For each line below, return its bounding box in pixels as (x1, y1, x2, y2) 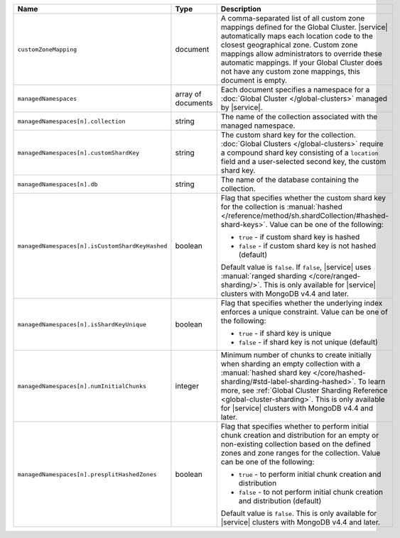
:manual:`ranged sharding (220, 271, 307, 280)
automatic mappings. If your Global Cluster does (220, 57, 383, 67)
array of (175, 89, 202, 99)
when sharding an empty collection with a (220, 359, 361, 368)
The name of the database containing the (220, 175, 359, 185)
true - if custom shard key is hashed (238, 232, 360, 241)
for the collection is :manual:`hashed (220, 202, 342, 212)
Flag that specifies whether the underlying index (220, 298, 383, 308)
